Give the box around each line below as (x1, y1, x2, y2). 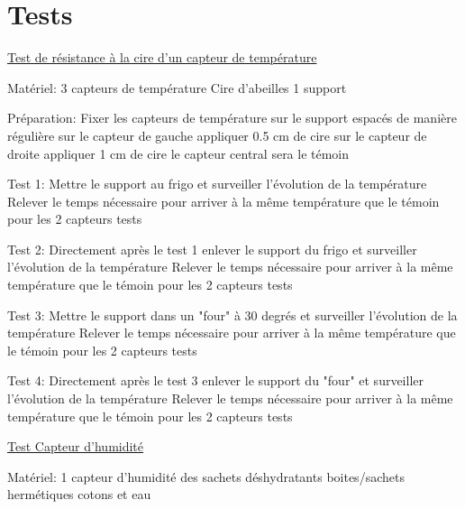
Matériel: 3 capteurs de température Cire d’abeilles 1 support (7, 78, 347, 97)
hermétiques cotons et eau (7, 485, 151, 504)
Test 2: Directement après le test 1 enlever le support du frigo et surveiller (7, 239, 417, 258)
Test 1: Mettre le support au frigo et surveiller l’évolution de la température (7, 174, 427, 193)
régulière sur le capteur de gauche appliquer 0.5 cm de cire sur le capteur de (7, 125, 427, 144)
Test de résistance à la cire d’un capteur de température (7, 48, 317, 67)
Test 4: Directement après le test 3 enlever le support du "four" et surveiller (7, 371, 424, 390)
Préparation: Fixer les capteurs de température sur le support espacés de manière (7, 108, 457, 127)
